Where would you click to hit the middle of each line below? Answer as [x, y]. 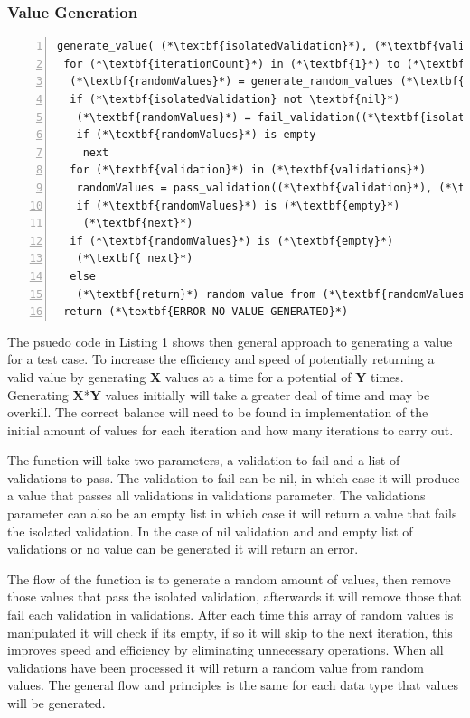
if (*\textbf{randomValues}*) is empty [196, 135]
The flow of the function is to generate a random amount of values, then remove [229, 578]
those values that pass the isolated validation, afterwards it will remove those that [235, 597]
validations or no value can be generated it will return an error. [183, 549]
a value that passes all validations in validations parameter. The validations [216, 495]
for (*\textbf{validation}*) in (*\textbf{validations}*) [248, 170]
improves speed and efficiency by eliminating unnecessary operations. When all [226, 650]
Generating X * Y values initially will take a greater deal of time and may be [219, 394]
